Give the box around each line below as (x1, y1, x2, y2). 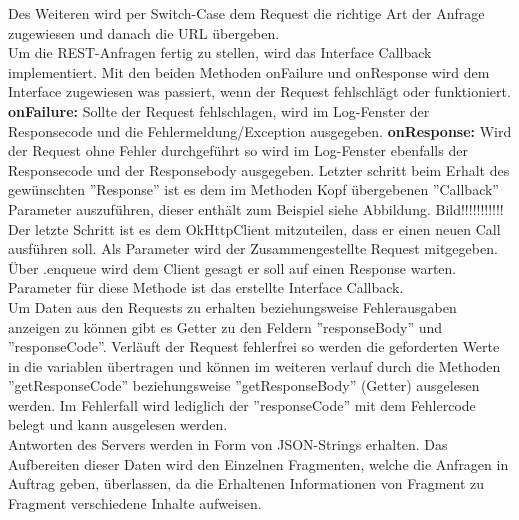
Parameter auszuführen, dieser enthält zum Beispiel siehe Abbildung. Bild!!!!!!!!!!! (8, 198, 504, 219)
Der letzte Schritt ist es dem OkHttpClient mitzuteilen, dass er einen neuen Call (8, 218, 501, 239)
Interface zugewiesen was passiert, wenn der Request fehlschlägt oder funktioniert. (8, 81, 511, 102)
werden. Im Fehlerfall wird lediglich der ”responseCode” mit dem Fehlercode (8, 394, 476, 415)
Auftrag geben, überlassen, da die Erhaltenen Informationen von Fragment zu (8, 473, 485, 494)
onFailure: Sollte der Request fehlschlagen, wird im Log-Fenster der (8, 100, 430, 121)
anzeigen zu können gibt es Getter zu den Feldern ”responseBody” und (8, 316, 443, 337)
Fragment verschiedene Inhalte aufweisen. (8, 492, 262, 513)
